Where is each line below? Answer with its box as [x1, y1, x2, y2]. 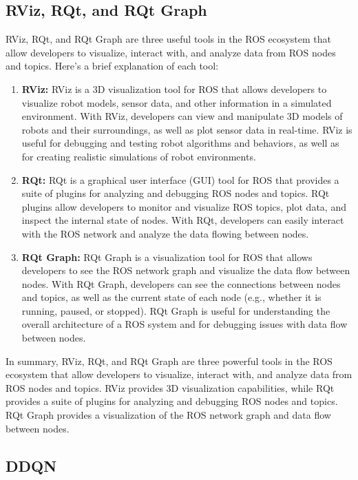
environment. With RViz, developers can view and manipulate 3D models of [21, 109, 343, 123]
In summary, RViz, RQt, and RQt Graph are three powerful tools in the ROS [6, 353, 333, 368]
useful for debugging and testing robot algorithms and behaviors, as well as [21, 136, 339, 150]
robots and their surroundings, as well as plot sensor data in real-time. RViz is [21, 122, 352, 136]
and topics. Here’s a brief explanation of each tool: [6, 59, 219, 73]
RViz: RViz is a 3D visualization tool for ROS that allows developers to [21, 81, 327, 96]
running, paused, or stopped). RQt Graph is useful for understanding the [21, 303, 330, 317]
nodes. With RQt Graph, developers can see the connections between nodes [21, 276, 341, 291]
